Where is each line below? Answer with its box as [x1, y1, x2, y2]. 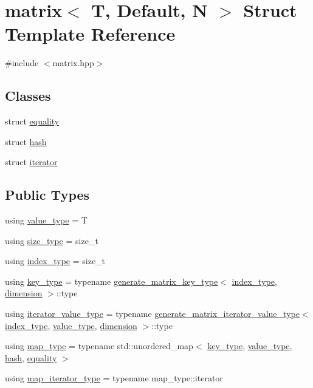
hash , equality [5, 351, 57, 364]
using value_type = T [5, 214, 88, 226]
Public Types [5, 185, 90, 204]
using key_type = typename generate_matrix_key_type [5, 274, 218, 287]
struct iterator [5, 155, 58, 168]
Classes [5, 86, 51, 105]
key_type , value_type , [207, 339, 292, 352]
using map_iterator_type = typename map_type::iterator [5, 372, 223, 384]
